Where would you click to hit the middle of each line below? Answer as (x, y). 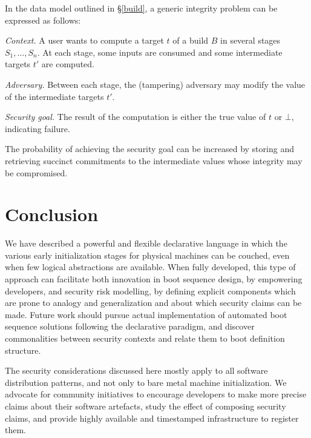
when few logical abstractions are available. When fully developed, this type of (150, 267)
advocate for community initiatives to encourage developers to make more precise (156, 394)
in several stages (250, 40)
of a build (191, 40)
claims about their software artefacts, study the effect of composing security (146, 406)
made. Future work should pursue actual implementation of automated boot (146, 314)
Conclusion (52, 214)
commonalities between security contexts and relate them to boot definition (145, 338)
